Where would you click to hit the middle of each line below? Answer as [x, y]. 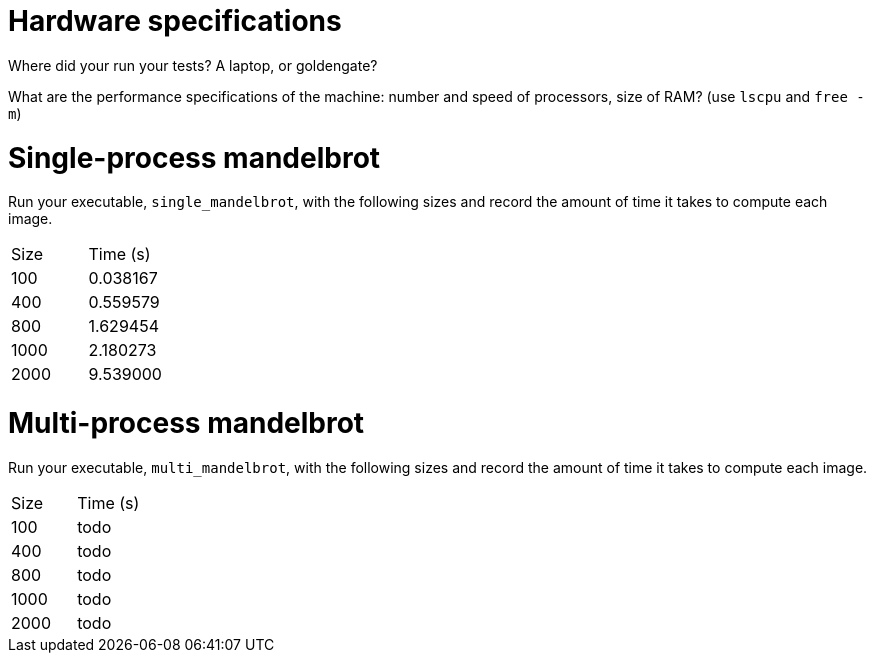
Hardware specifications [175, 21]
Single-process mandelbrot [194, 157]
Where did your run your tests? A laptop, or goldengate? [193, 65]
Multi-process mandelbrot [186, 423]
